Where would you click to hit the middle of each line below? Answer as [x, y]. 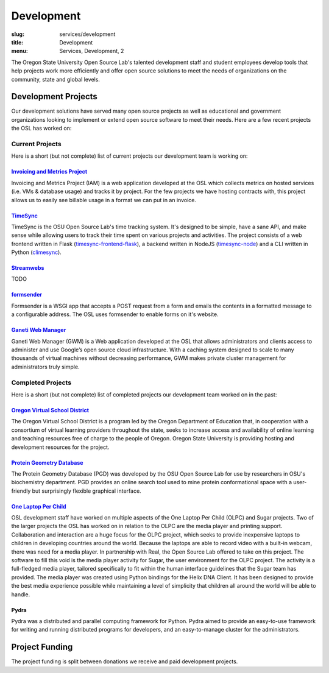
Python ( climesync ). [37, 252]
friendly [21, 491]
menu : [20, 51]
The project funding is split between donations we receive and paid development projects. [125, 661]
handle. [21, 594]
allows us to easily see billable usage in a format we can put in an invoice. [104, 200]
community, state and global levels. [56, 79]
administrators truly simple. [45, 367]
